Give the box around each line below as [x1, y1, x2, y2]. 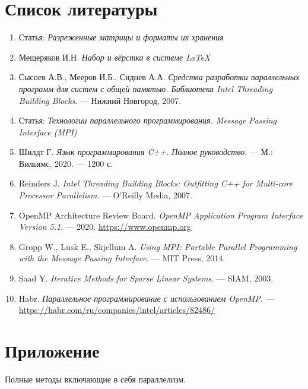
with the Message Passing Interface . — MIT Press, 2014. [18, 252, 226, 264]
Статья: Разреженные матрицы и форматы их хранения [18, 31, 224, 43]
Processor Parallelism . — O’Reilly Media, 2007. [18, 189, 192, 201]
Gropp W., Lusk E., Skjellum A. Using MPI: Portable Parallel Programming [18, 240, 297, 252]
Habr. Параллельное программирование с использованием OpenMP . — [18, 292, 274, 304]
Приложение [5, 339, 100, 362]
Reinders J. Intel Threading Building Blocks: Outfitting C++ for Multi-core [18, 177, 293, 189]
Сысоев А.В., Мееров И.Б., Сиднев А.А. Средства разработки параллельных [18, 71, 300, 83]
